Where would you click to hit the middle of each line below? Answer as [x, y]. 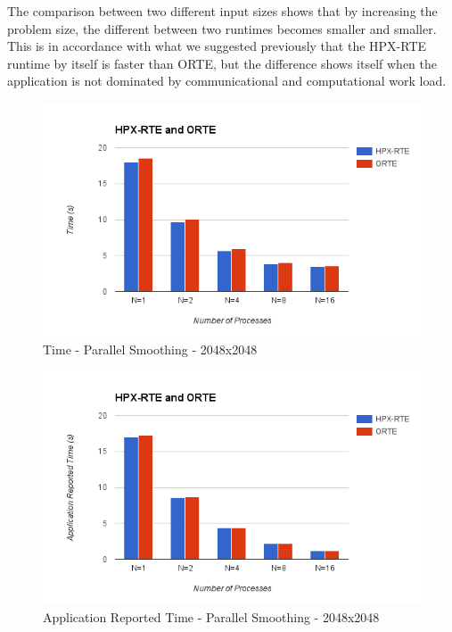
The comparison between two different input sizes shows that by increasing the [222, 11]
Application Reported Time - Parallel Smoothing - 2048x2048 [211, 616]
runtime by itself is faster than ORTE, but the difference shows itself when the [222, 63]
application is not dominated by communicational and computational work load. [227, 81]
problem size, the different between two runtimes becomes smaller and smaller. [222, 28]
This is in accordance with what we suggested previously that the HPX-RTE [217, 46]
